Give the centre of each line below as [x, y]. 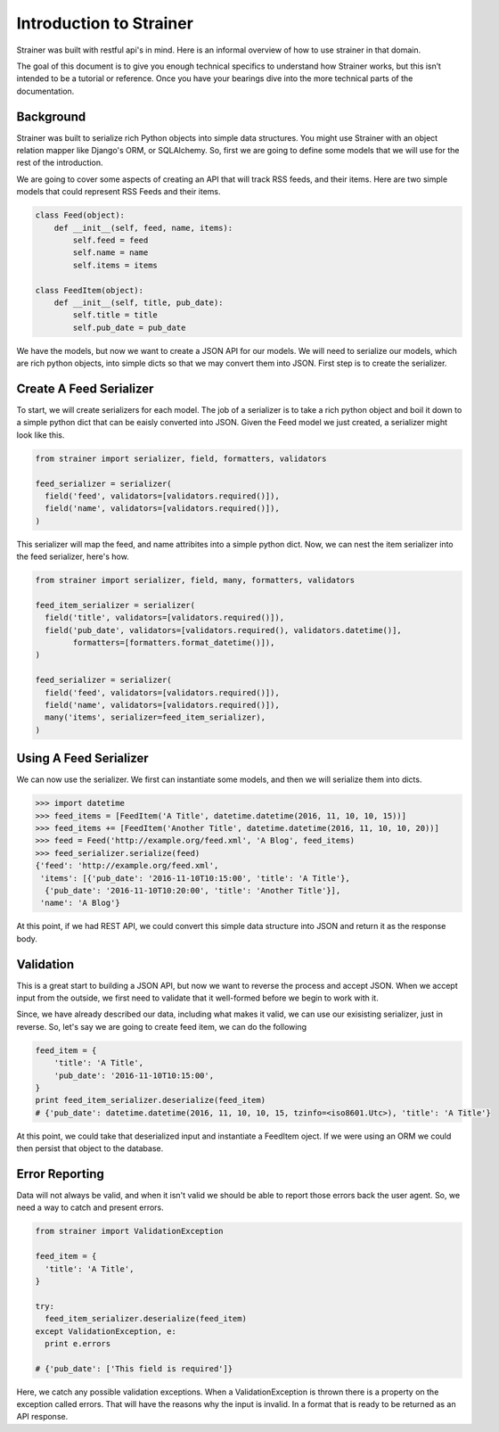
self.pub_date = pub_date [129, 327]
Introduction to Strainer [105, 23]
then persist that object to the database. [90, 1148]
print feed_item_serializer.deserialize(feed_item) [151, 1100]
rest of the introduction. [60, 163]
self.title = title [115, 315]
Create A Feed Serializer [85, 388]
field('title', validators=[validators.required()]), [165, 618]
